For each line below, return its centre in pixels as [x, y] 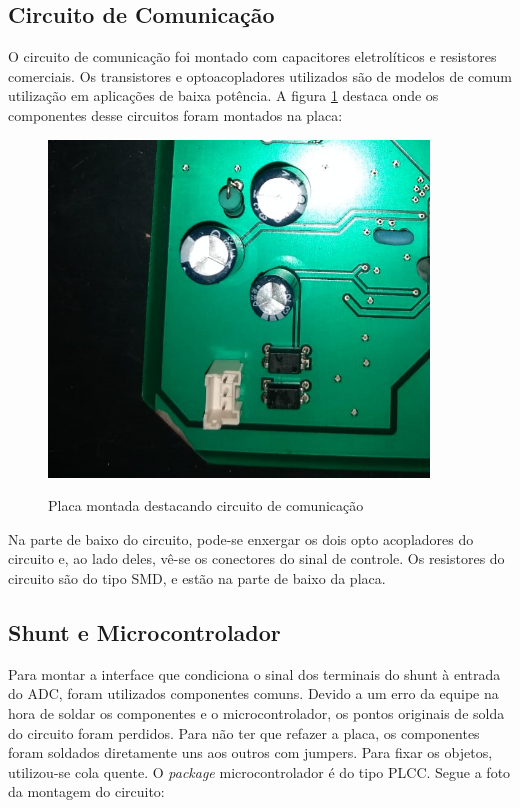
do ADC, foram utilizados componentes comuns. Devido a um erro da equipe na [253, 693]
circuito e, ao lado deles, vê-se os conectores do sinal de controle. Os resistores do [256, 558]
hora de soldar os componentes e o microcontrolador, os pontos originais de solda [256, 712]
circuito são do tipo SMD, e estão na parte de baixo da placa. [197, 577]
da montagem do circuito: [86, 791]
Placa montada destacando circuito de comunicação [206, 505]
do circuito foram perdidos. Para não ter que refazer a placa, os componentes [244, 732]
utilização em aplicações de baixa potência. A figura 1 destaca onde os [223, 95]
